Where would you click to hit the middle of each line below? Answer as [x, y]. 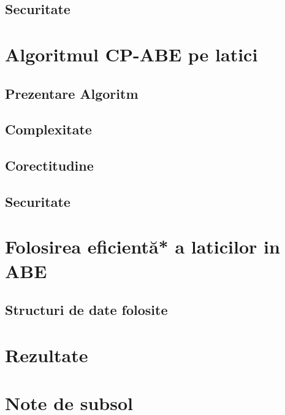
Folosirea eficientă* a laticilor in [142, 246]
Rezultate [47, 355]
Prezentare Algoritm [72, 93]
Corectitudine [49, 165]
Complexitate [48, 129]
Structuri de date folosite [86, 310]
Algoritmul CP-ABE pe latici [131, 54]
